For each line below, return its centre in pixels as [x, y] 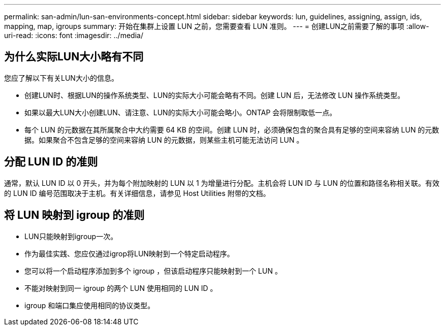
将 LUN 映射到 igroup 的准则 [74, 215]
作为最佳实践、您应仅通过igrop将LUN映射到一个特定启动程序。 [129, 253]
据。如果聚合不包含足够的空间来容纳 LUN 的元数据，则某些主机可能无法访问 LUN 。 [164, 140]
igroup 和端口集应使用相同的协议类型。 [90, 305]
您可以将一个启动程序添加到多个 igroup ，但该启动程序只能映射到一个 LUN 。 [153, 271]
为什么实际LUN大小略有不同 [74, 57]
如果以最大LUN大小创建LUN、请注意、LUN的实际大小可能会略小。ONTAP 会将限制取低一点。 [181, 112]
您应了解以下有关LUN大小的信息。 [61, 78]
